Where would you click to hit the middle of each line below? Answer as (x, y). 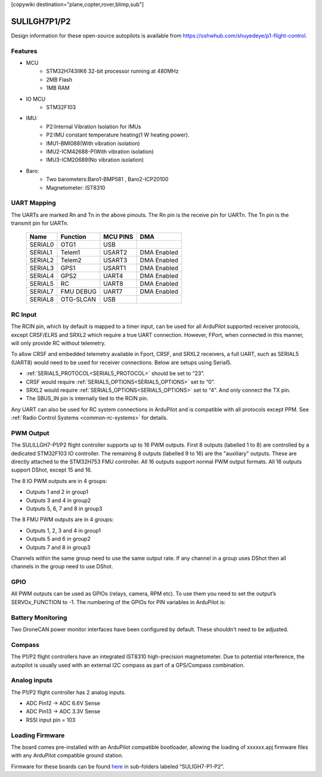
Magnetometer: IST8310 (76, 187)
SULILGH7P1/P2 (41, 21)
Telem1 (70, 252)
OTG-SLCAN (78, 299)
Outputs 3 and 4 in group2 (58, 500)
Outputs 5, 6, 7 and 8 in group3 (64, 508)
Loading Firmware (38, 735)
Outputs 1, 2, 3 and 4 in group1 (64, 530)
